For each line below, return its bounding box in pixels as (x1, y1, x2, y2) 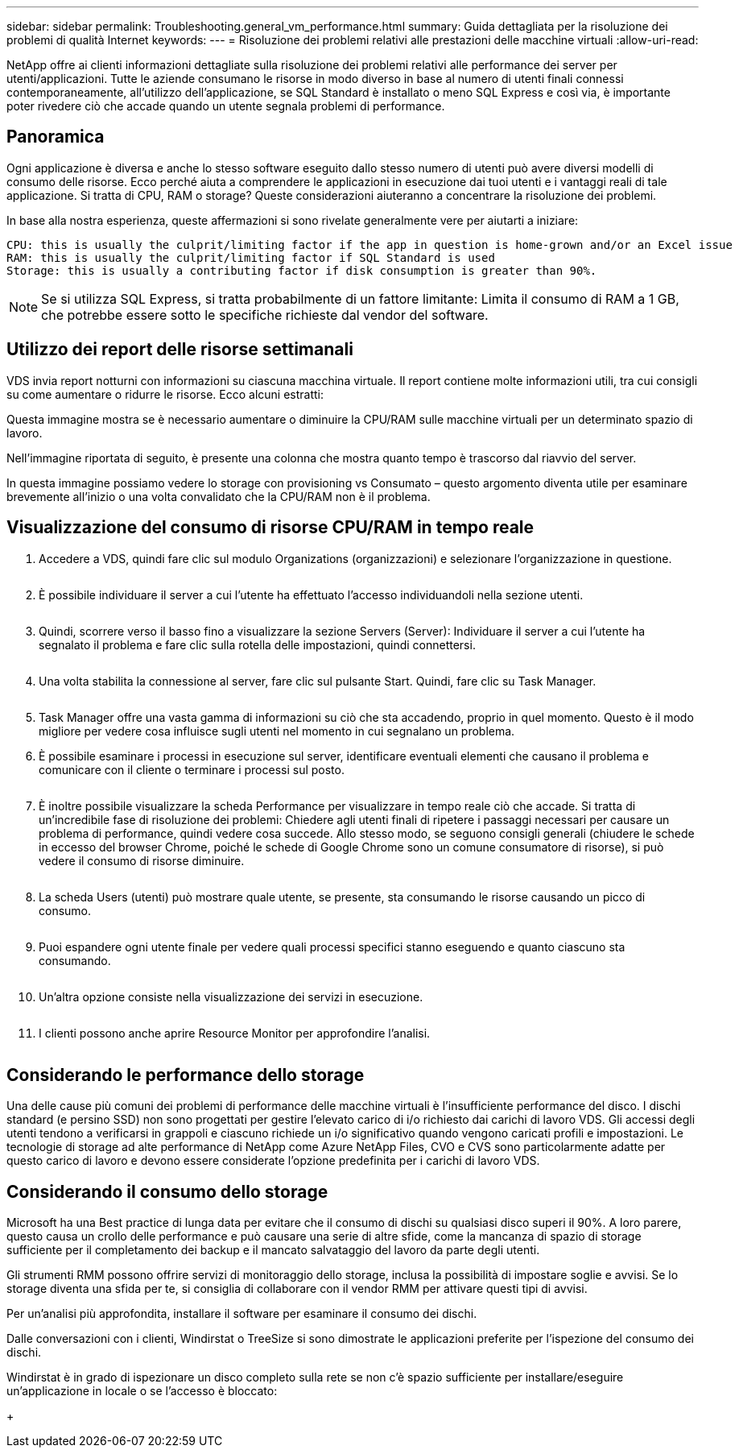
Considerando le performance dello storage (6, 1064, 365, 1085)
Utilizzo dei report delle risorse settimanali (6, 339, 353, 360)
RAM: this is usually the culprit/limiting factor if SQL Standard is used (6, 251, 495, 264)
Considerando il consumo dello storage (6, 1181, 328, 1202)
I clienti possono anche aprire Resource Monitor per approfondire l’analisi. (39, 1025, 431, 1040)
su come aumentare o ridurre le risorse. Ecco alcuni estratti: (6, 387, 324, 401)
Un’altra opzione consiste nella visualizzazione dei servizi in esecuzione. (39, 989, 423, 1004)
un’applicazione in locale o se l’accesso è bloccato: (6, 1384, 278, 1398)
